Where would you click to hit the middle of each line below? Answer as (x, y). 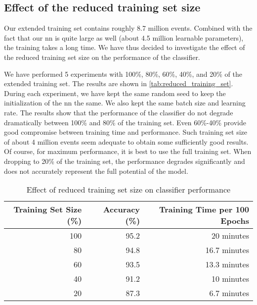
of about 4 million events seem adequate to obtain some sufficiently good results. (126, 141)
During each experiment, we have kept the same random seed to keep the (115, 93)
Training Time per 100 (204, 209)
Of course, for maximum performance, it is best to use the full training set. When (128, 151)
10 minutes (230, 279)
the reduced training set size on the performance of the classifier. (102, 57)
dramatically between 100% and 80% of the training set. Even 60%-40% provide (125, 122)
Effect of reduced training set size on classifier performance (128, 190)
